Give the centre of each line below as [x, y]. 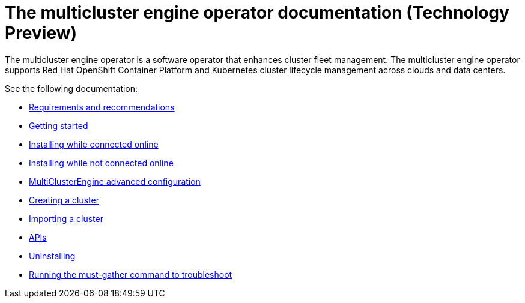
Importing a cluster [66, 218]
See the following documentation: [71, 88]
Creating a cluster [64, 200]
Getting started [59, 125]
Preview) [41, 33]
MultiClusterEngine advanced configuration [115, 181]
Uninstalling [52, 256]
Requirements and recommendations [102, 107]
